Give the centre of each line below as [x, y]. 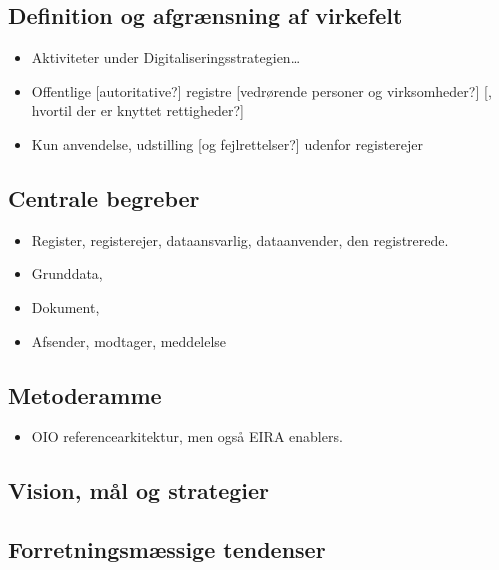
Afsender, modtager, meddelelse [129, 340]
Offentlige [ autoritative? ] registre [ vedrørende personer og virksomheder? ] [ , [261, 90]
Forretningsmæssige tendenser [167, 549]
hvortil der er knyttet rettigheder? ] [137, 110]
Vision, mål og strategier [139, 490]
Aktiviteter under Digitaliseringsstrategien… [166, 57]
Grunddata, [67, 273]
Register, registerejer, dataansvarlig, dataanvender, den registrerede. [240, 239]
